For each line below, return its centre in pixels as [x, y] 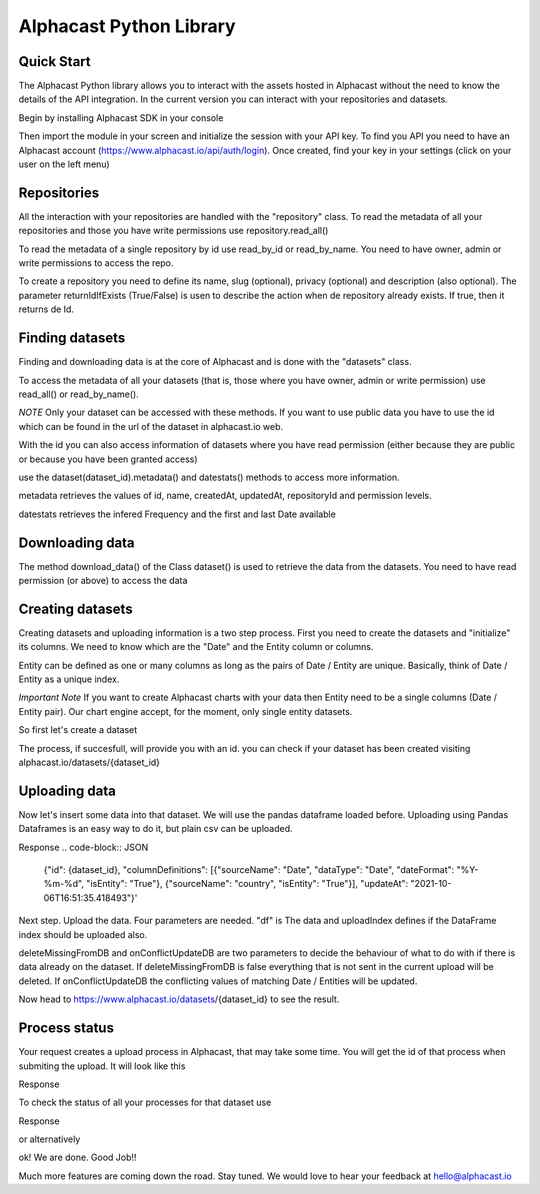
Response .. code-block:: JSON [83, 847]
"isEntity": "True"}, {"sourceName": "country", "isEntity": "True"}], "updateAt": [247, 884]
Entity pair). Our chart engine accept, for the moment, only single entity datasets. [185, 711]
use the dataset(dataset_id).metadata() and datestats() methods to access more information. [209, 477]
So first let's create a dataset [78, 730]
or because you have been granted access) [108, 459]
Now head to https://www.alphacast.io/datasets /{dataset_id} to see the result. [179, 999]
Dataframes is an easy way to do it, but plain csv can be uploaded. [156, 829]
